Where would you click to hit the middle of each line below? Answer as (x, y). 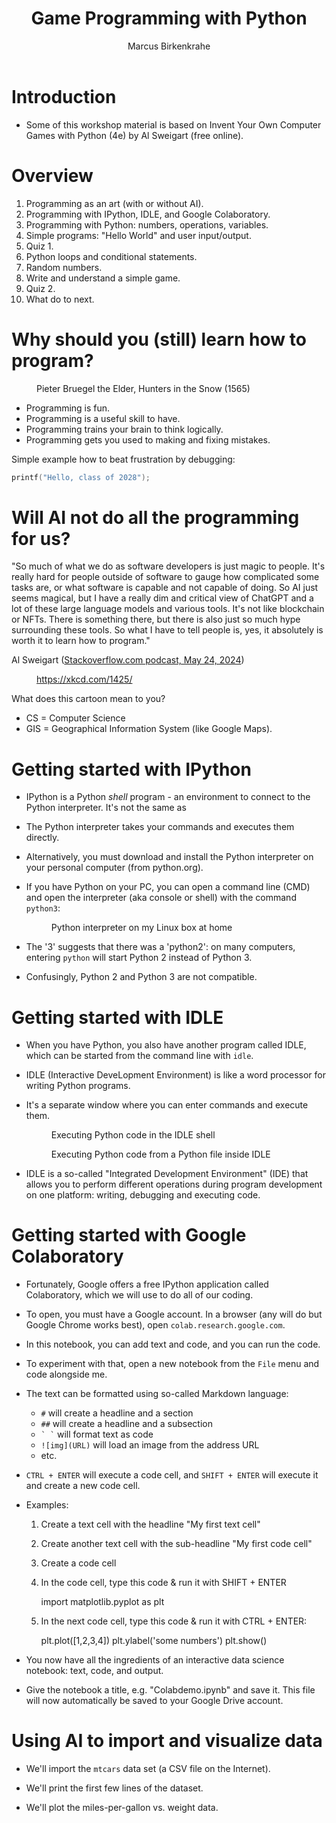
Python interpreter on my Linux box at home (141, 928)
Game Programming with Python (169, 18)
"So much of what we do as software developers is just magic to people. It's (168, 566)
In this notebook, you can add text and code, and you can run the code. (173, 1344)
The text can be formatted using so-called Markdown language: (157, 1394)
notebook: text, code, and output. (94, 1671)
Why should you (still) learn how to (159, 339)
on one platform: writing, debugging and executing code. (143, 1195)
